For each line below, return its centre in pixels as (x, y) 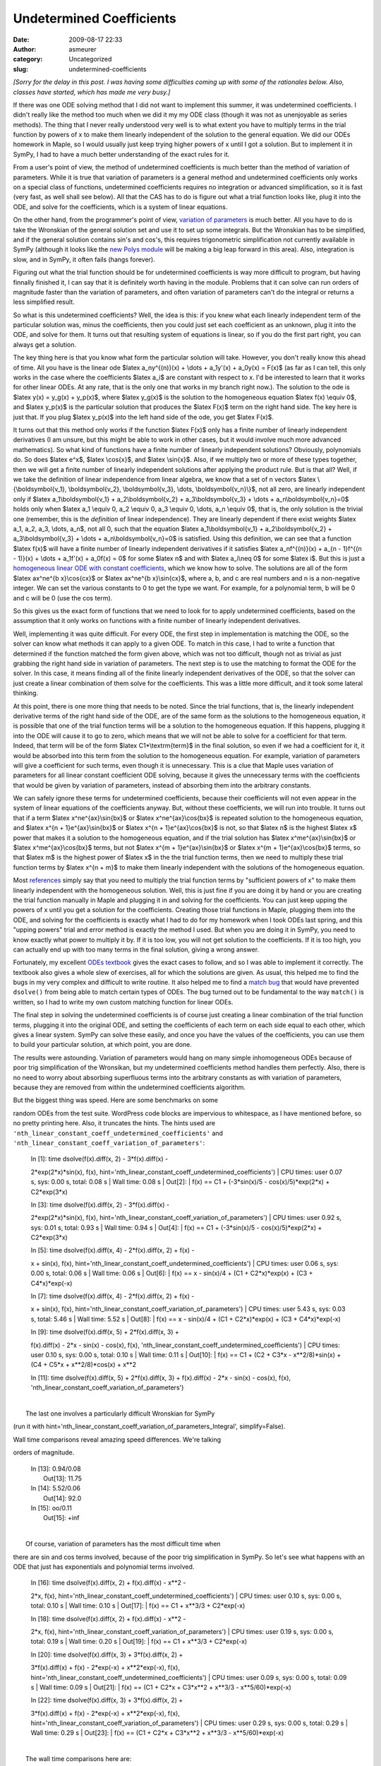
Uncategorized (90, 59)
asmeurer (83, 49)
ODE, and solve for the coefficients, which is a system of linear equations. (120, 207)
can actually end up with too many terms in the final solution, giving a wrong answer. (136, 949)
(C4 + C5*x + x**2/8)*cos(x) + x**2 (84, 1365)
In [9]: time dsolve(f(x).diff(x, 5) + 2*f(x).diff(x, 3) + (105, 1332)
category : (28, 59)
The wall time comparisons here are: (79, 1759)
